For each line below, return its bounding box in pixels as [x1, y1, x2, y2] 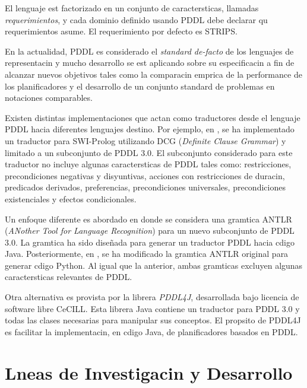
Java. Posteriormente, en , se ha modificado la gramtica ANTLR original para [5, 247, 289, 260]
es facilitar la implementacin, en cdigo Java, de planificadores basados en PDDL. [5, 325, 298, 338]
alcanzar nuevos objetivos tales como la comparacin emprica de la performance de [5, 68, 302, 80]
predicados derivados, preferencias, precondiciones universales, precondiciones [5, 181, 286, 193]
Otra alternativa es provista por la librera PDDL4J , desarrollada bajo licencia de [5, 291, 299, 303]
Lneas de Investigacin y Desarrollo [5, 360, 293, 384]
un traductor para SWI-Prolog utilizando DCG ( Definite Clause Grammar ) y [5, 134, 286, 147]
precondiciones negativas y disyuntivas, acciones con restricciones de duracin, [5, 169, 285, 182]
